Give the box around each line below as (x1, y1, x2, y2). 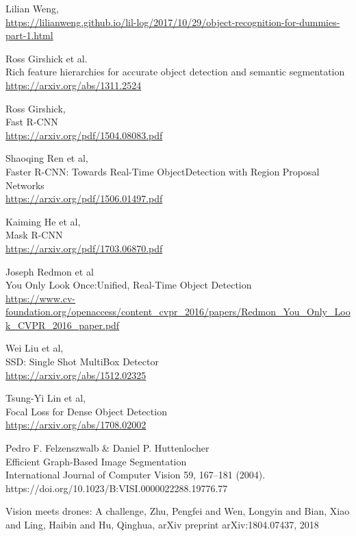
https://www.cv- (5, 291, 75, 305)
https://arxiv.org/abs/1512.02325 (5, 367, 147, 382)
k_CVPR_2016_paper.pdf (5, 317, 120, 332)
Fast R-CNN (5, 114, 58, 129)
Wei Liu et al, (5, 341, 64, 355)
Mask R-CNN (5, 228, 63, 242)
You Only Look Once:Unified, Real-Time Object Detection (5, 278, 252, 292)
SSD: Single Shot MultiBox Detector (5, 354, 159, 369)
